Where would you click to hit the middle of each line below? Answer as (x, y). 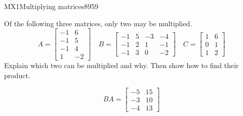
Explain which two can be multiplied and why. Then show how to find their (121, 65)
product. (17, 75)
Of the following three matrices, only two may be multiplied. (98, 23)
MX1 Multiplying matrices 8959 (51, 6)
